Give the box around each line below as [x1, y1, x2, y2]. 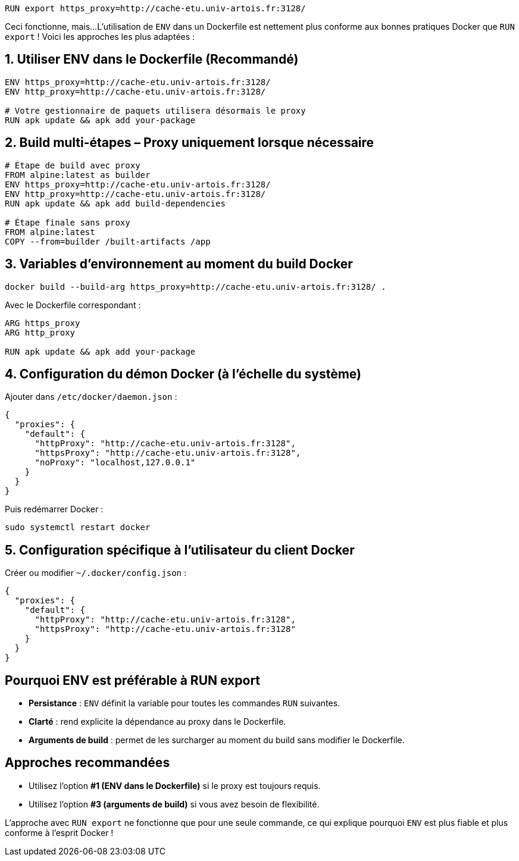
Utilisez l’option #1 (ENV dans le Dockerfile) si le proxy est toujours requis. [29, 780, 321, 791]
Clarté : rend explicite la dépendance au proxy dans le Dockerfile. [29, 716, 286, 727]
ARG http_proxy [5, 327, 76, 337]
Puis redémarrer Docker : [5, 504, 104, 515]
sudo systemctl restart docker [5, 522, 151, 533]
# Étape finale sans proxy [5, 217, 130, 227]
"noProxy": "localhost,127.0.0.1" [35, 458, 196, 468]
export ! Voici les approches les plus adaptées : [5, 32, 195, 42]
